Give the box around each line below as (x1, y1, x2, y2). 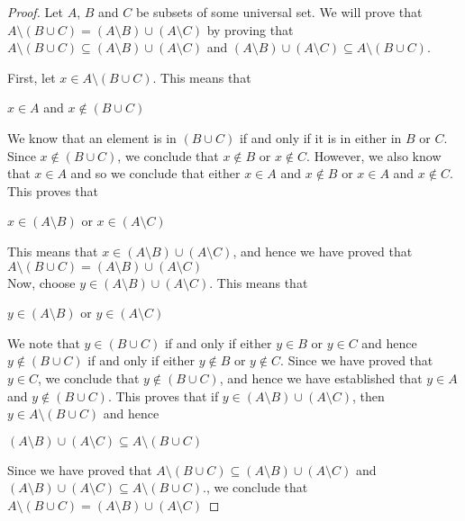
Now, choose (7, 273, 76, 292)
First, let (7, 67, 56, 86)
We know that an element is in (7, 128, 177, 147)
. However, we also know (306, 146, 442, 165)
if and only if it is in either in (239, 128, 402, 147)
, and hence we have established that (219, 368, 423, 387)
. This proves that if (107, 386, 219, 405)
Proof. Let (7, 3, 63, 21)
